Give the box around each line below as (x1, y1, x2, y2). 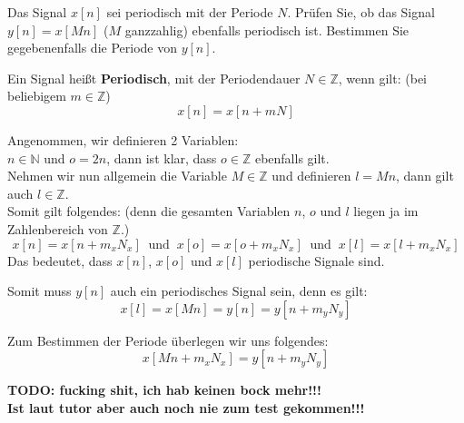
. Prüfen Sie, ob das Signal (287, 3, 435, 21)
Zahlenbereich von (7, 219, 108, 238)
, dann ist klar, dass (106, 148, 217, 167)
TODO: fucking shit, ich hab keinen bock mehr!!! (7, 380, 321, 399)
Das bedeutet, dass (7, 251, 113, 270)
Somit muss (7, 281, 72, 300)
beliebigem (7, 86, 66, 105)
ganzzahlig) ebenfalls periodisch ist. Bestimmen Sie (124, 20, 410, 39)
